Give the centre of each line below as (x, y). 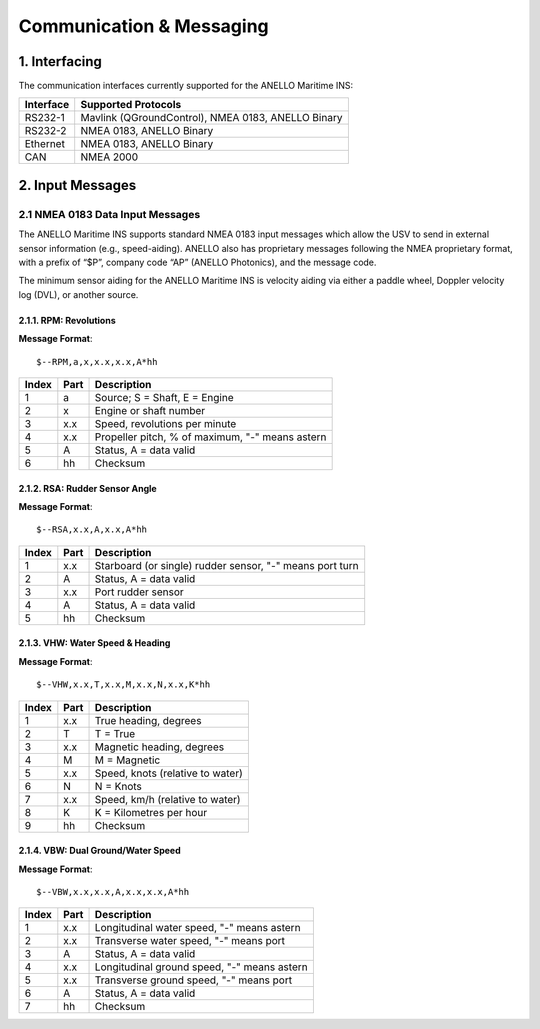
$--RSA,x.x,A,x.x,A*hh (92, 529)
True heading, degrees (148, 720)
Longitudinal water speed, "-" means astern (197, 928)
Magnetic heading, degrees (159, 747)
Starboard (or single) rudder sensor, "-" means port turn (226, 565)
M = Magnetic (127, 760)
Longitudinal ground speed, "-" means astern (201, 967)
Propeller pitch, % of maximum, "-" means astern (210, 437)
